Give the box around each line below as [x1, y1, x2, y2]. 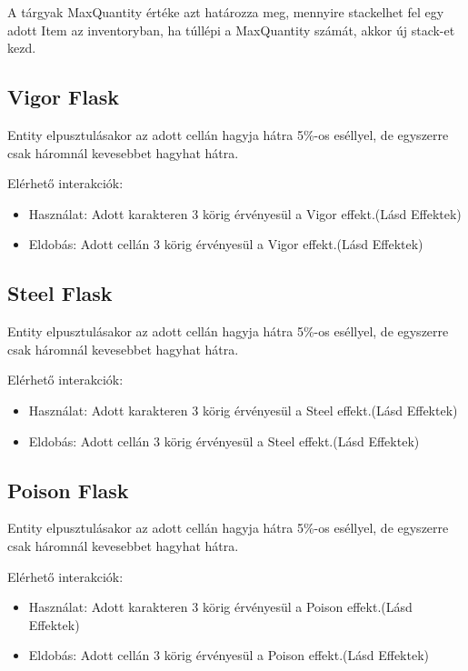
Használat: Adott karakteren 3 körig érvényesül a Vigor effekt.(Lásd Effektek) [28, 204, 462, 223]
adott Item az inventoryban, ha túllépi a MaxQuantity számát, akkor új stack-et [7, 20, 455, 39]
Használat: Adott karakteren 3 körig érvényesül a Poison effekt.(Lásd [28, 597, 413, 616]
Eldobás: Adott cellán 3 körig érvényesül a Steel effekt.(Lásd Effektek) [28, 431, 420, 450]
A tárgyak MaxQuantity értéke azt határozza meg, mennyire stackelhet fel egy [7, 3, 444, 21]
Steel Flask [7, 279, 113, 307]
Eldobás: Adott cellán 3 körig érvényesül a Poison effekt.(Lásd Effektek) [28, 646, 429, 665]
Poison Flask [7, 476, 129, 504]
